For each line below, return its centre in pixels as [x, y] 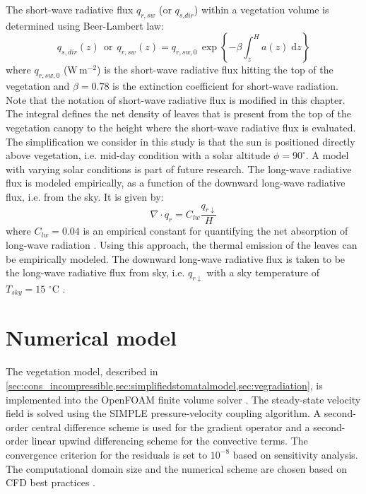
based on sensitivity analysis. [295, 454]
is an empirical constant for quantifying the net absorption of [216, 231]
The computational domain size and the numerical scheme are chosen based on [176, 468]
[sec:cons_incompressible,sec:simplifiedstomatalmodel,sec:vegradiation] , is [164, 386]
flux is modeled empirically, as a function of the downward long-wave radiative [176, 183]
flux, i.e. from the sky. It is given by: [85, 196]
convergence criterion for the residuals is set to [107, 454]
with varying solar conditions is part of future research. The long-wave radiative [179, 169]
